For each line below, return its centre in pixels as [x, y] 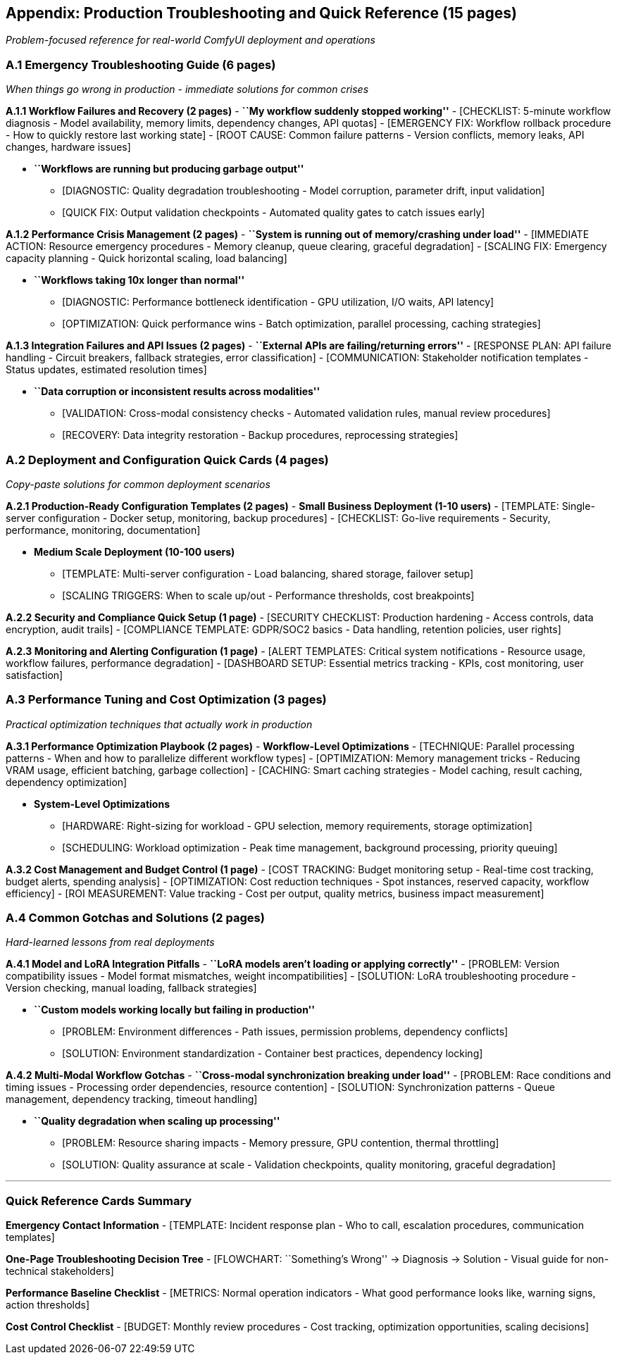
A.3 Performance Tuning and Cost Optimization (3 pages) [166, 700]
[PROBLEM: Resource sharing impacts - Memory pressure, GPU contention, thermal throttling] [281, 1143]
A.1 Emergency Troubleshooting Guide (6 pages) [141, 64]
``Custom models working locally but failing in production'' [175, 1010]
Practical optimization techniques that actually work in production [159, 724]
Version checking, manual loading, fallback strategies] [131, 988]
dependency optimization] [67, 782]
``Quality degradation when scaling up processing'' [157, 1121]
